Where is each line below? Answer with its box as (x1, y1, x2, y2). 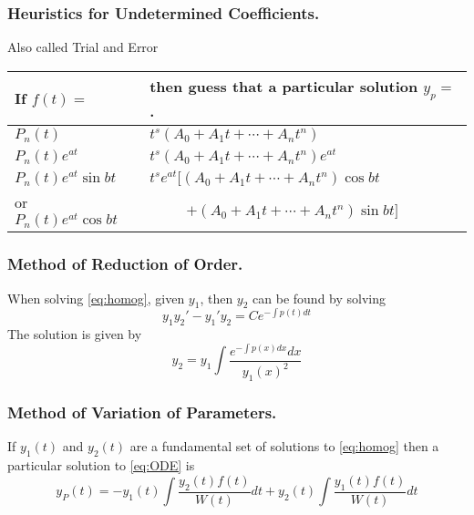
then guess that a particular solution (149, 75, 418, 97)
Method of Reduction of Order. (7, 252, 243, 275)
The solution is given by (7, 324, 142, 344)
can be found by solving (252, 288, 386, 307)
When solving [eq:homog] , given (7, 288, 185, 307)
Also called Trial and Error (7, 37, 159, 57)
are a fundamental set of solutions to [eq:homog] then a (129, 437, 439, 456)
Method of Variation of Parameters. (7, 401, 277, 424)
